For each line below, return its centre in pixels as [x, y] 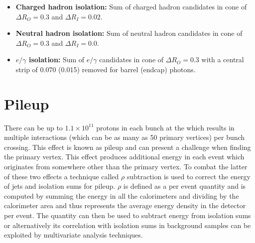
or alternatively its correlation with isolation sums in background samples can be [127, 225]
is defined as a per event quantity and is [185, 186]
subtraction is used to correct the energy [189, 176]
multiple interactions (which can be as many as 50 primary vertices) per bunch [125, 137]
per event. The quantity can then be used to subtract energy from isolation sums [127, 215]
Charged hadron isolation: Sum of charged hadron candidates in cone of [131, 6]
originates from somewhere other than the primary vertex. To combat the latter [126, 167]
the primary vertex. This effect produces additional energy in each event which [124, 157]
